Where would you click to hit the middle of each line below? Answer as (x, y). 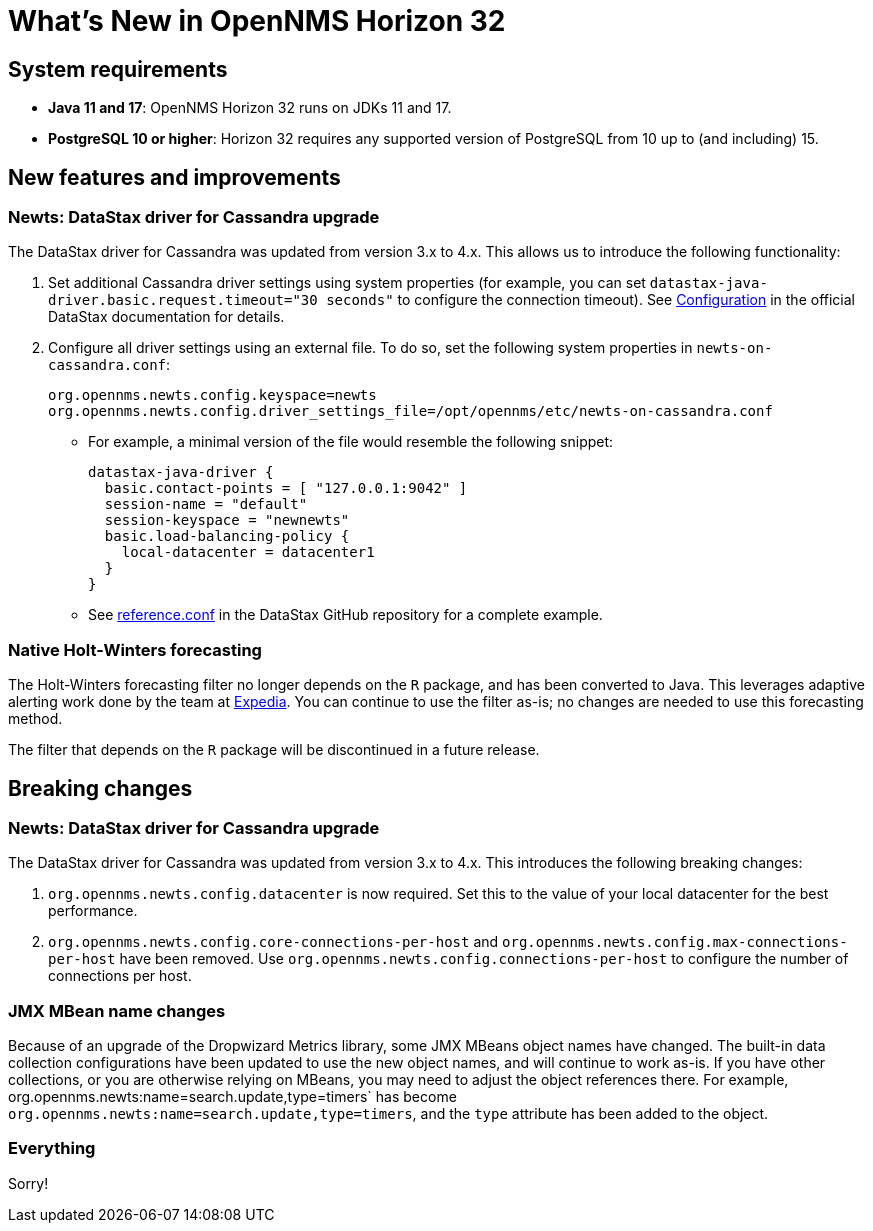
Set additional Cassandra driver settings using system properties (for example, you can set (347, 283)
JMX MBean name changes (117, 1010)
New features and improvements (174, 177)
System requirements (118, 69)
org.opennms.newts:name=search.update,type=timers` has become (232, 1097)
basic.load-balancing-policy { (227, 536)
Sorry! (28, 1183)
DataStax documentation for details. (166, 317)
